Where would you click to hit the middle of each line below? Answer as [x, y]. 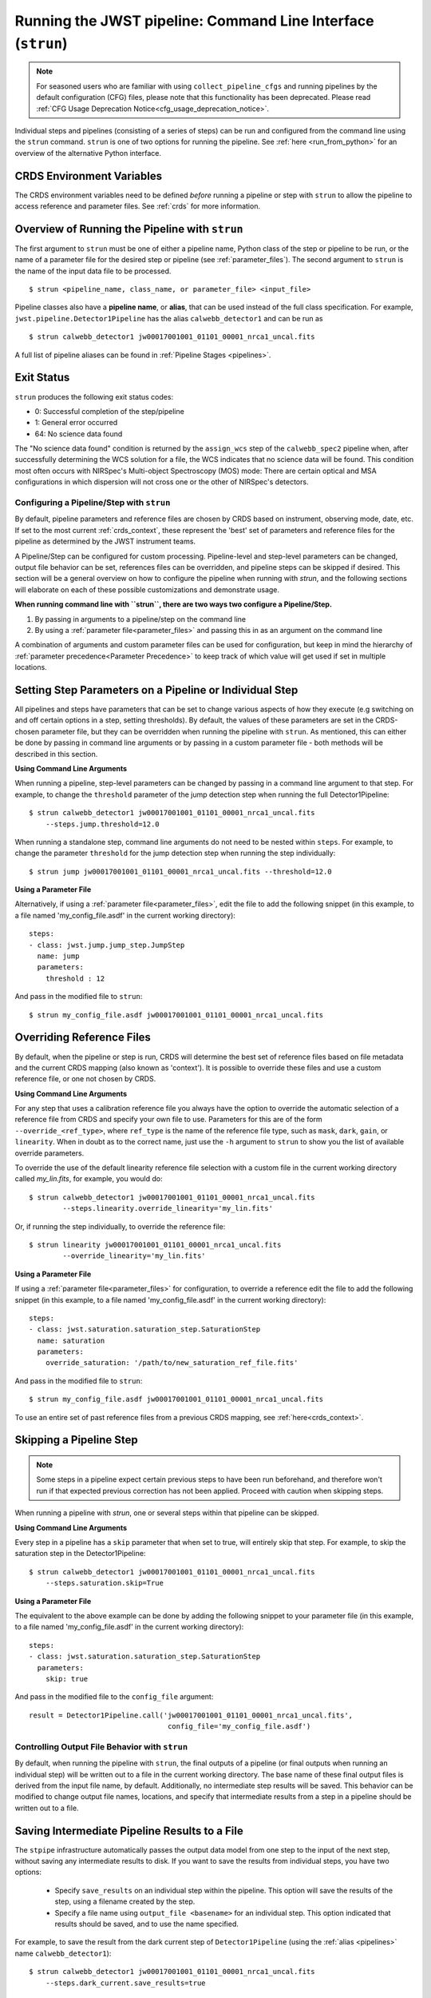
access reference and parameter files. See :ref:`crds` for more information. [138, 206]
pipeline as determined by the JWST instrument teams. [105, 541]
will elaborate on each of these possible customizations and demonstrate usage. [147, 589]
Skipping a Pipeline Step [77, 1440]
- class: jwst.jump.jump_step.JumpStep [107, 945]
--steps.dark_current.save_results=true [126, 1983]
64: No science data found [79, 434]
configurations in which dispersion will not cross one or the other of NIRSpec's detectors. [162, 482]
